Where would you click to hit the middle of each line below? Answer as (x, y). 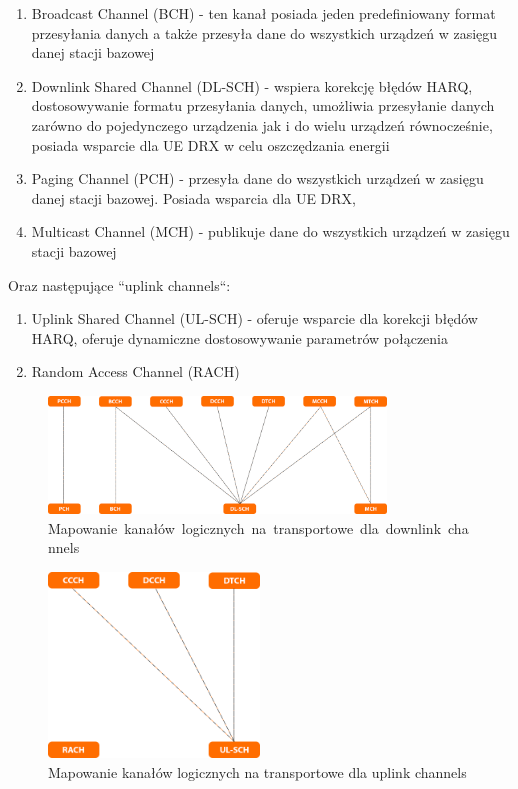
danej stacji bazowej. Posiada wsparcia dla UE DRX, (194, 197)
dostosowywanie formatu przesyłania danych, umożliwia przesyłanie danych (263, 105)
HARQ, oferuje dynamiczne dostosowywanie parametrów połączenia (240, 337)
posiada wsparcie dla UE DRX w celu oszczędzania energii (210, 144)
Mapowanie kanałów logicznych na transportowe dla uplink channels (257, 771)
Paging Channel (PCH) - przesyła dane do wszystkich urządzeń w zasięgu (257, 178)
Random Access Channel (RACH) (135, 371)
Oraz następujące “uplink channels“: (119, 284)
